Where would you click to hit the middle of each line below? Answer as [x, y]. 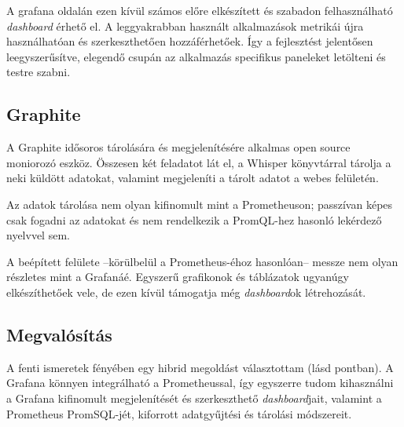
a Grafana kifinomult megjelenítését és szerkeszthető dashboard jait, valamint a [194, 398]
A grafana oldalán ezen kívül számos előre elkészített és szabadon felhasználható [200, 10]
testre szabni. [39, 72]
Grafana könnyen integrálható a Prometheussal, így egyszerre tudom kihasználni [200, 383]
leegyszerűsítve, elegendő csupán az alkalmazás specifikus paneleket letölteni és [196, 56]
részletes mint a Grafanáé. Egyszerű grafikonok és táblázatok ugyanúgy [178, 277]
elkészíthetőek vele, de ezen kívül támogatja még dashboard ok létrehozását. [186, 292]
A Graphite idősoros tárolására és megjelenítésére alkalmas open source [178, 147]
